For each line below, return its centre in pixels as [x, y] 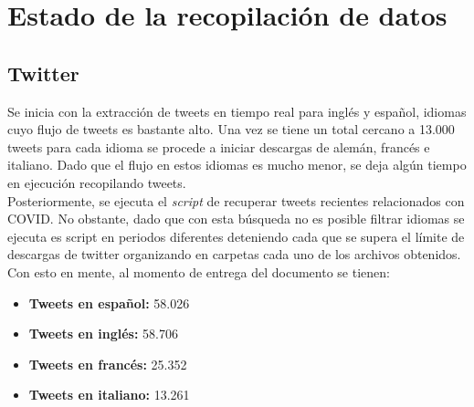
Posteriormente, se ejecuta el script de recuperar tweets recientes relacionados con [236, 200]
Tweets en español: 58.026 [109, 303]
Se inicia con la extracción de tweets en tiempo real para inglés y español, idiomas [237, 111]
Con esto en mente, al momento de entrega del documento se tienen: [199, 271]
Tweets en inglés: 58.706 [103, 334]
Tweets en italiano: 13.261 [109, 395]
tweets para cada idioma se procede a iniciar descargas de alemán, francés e [219, 146]
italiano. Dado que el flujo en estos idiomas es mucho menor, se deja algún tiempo [237, 165]
